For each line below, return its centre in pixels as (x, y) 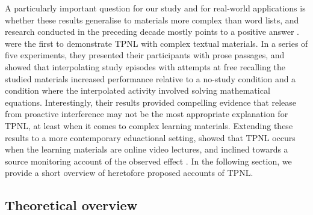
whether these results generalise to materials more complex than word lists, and (152, 20)
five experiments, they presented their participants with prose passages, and (145, 55)
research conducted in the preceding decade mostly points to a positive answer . (152, 32)
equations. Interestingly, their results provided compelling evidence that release (150, 102)
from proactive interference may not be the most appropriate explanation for (147, 114)
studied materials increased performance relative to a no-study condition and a (150, 78)
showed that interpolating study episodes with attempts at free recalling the (145, 66)
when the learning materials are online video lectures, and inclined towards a (147, 149)
